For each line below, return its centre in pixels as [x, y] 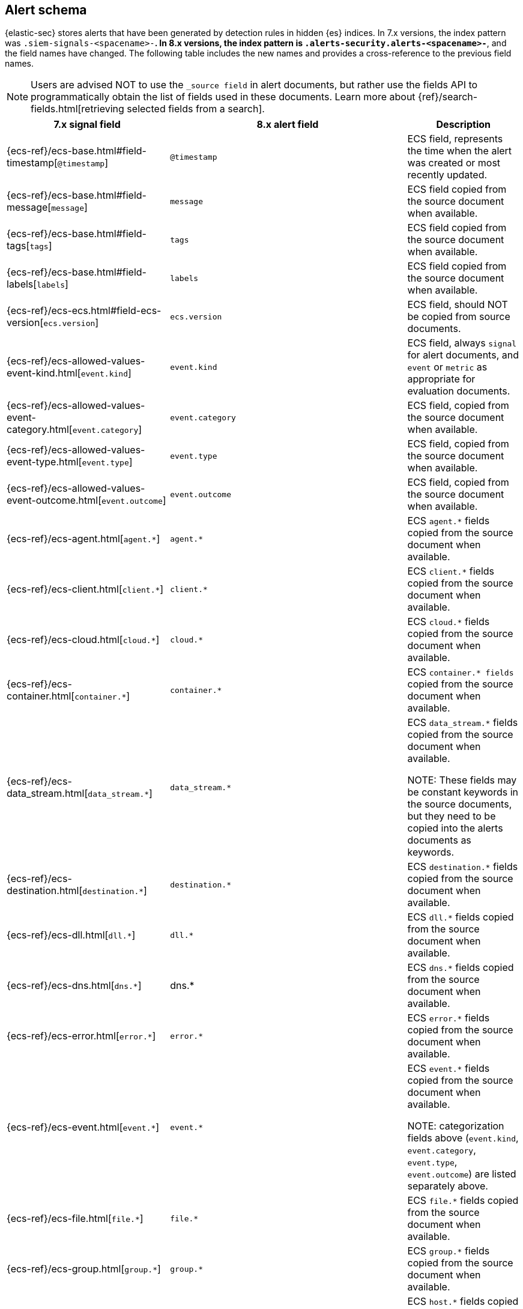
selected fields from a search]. [196, 109]
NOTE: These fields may [462, 780]
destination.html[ [45, 891]
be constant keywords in [463, 792]
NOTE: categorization [456, 1126]
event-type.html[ [44, 462]
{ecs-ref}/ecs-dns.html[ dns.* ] [74, 986]
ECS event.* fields [449, 1069]
